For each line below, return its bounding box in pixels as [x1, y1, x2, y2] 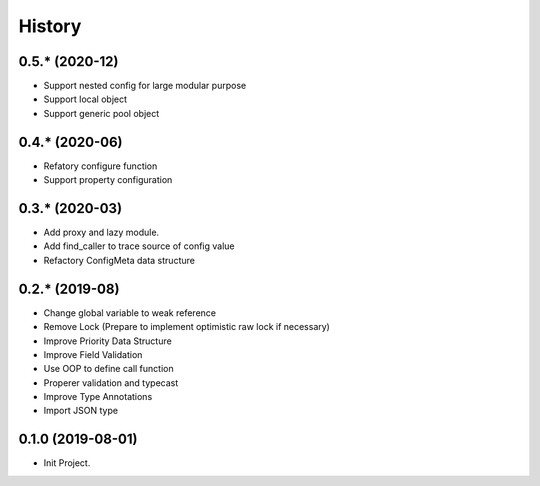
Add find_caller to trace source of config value [43, 240, 235, 252]
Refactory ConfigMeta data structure [43, 254, 195, 266]
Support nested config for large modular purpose [43, 80, 247, 92]
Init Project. [43, 457, 91, 469]
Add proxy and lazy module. [43, 226, 160, 239]
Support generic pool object [43, 107, 160, 119]
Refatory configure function [43, 160, 158, 172]
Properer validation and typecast [43, 376, 179, 389]
